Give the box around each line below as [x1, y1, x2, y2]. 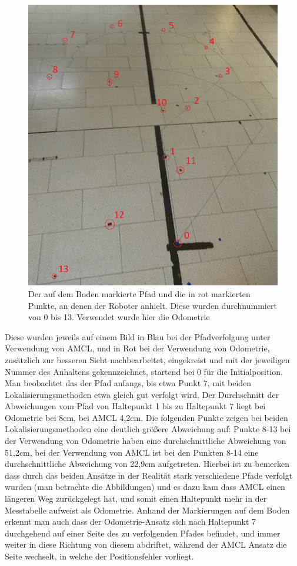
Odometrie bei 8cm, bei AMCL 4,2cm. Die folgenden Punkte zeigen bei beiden [5, 411, 288, 423]
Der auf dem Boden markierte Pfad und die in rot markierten [28, 287, 251, 300]
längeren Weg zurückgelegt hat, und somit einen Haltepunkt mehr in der [5, 492, 267, 505]
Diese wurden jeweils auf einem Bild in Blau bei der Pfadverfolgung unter [5, 330, 271, 343]
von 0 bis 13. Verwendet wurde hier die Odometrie [28, 311, 210, 323]
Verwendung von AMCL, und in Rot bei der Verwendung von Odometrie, [5, 342, 270, 354]
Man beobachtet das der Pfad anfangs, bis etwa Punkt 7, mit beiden [5, 377, 252, 389]
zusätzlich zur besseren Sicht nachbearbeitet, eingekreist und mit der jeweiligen [5, 353, 290, 366]
